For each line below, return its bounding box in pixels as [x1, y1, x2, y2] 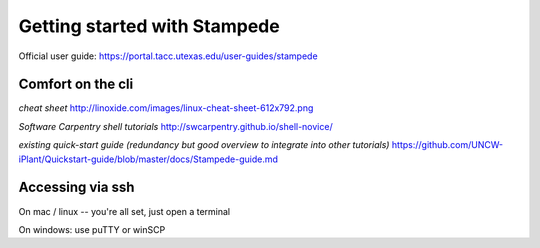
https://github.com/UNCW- [391, 139, 504, 151]
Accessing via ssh [18, 179, 135, 196]
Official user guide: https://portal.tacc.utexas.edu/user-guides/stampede [18, 50, 319, 62]
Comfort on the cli [18, 76, 134, 93]
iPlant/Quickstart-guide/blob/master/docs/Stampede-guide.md [18, 153, 279, 165]
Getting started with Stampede [18, 15, 280, 37]
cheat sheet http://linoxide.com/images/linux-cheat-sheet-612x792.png [18, 102, 314, 114]
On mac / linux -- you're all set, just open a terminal [18, 205, 230, 217]
